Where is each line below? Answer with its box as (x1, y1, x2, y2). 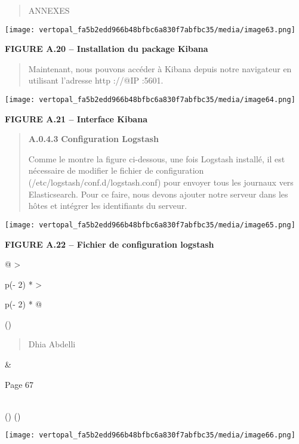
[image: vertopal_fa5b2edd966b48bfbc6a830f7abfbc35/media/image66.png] (5, 431, 295, 440)
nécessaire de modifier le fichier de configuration (28, 164, 204, 177)
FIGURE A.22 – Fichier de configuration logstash (5, 238, 214, 250)
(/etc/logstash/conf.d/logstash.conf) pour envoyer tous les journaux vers (28, 176, 294, 189)
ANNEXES (28, 4, 70, 16)
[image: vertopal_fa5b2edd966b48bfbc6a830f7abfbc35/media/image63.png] (5, 25, 295, 34)
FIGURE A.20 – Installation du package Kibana (5, 42, 208, 55)
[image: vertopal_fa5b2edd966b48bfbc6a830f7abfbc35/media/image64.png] (5, 95, 295, 104)
